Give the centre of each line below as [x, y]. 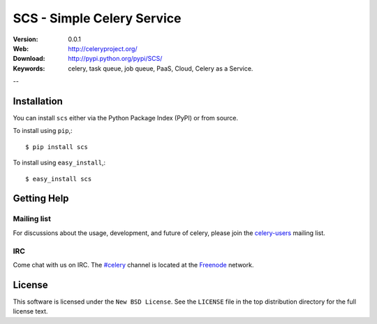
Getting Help [41, 198]
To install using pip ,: [43, 131]
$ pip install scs [57, 147]
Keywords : [29, 68]
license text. [30, 311]
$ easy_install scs [59, 179]
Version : [25, 39]
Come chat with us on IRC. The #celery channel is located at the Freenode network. [133, 265]
